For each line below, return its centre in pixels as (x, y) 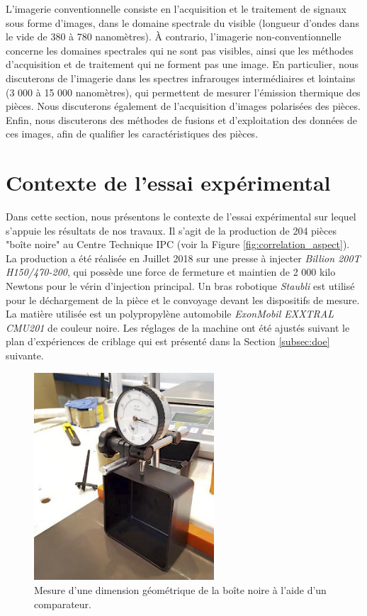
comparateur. (63, 604)
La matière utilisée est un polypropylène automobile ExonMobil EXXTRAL (170, 314)
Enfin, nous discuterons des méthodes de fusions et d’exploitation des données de (181, 119)
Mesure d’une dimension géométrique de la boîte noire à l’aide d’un (180, 590)
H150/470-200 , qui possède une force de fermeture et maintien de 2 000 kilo (171, 272)
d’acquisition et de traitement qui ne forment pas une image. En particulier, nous (182, 64)
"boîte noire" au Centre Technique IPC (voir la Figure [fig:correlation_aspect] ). (178, 244)
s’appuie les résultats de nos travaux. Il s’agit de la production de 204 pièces (171, 230)
